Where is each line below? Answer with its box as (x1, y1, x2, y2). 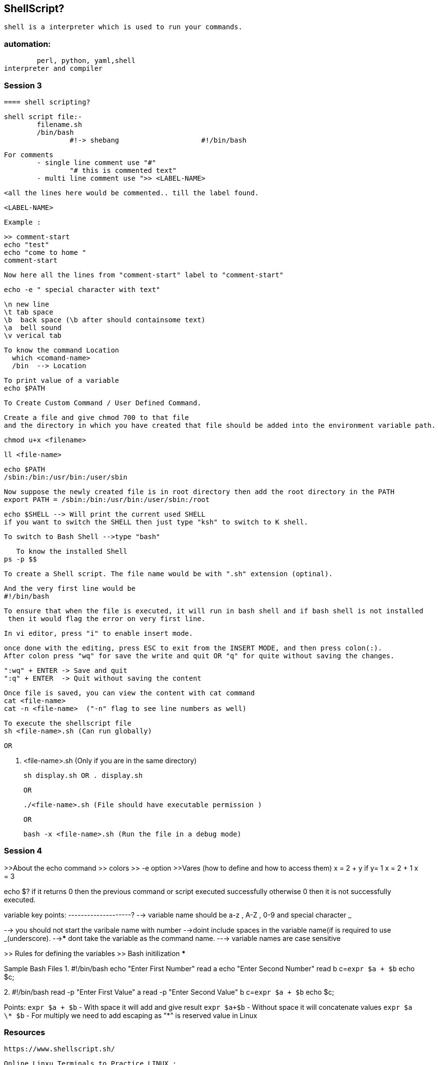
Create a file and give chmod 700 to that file (4, 413, 189, 421)
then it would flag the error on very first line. (8, 614, 206, 623)
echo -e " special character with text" (4, 285, 160, 293)
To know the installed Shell (16, 547, 127, 555)
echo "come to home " (4, 248, 86, 256)
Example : (4, 218, 41, 226)
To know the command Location (4, 346, 119, 354)
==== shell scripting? (4, 98, 91, 106)
